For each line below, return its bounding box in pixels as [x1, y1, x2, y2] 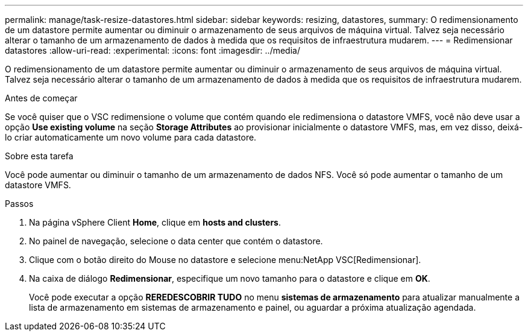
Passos [5, 198, 34, 209]
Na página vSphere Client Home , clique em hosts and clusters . [29, 217, 281, 227]
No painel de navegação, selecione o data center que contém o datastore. [29, 236, 323, 246]
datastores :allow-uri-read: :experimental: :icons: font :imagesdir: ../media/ [5, 45, 300, 55]
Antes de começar [5, 93, 78, 103]
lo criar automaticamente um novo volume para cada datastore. [5, 132, 257, 142]
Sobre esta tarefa [5, 151, 74, 161]
